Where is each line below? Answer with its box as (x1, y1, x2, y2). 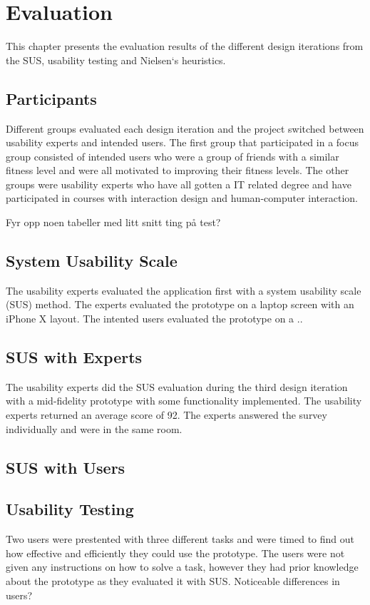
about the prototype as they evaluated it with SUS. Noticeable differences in (6, 574, 340, 588)
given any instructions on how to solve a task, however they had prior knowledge (6, 559, 359, 574)
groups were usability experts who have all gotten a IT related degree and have (6, 176, 351, 191)
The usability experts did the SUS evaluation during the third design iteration (6, 379, 348, 394)
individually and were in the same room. (6, 421, 183, 436)
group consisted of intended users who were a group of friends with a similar (6, 148, 339, 163)
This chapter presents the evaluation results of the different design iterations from (6, 39, 364, 54)
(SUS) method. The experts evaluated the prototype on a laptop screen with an (6, 297, 354, 312)
